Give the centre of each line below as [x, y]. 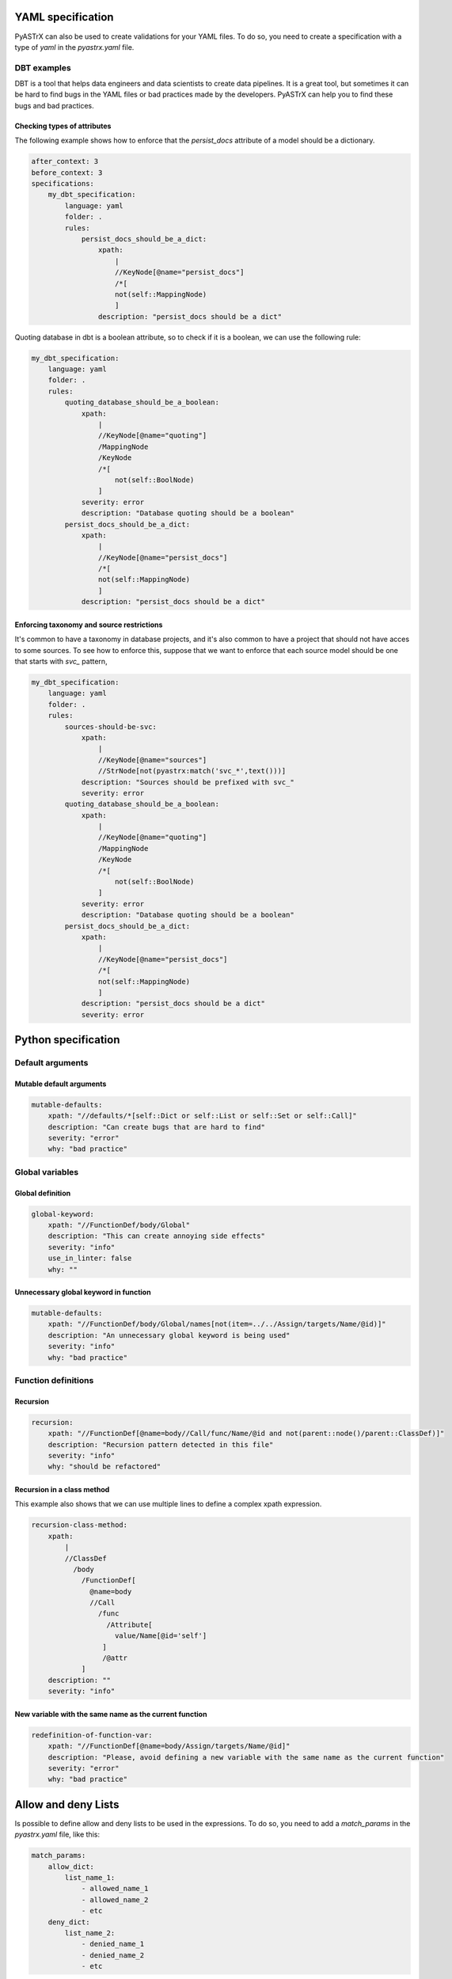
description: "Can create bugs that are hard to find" [156, 1127]
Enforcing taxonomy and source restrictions [89, 625]
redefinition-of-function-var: [92, 1735]
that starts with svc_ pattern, [61, 661]
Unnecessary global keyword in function [83, 1292]
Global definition [43, 1193]
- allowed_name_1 [115, 1889]
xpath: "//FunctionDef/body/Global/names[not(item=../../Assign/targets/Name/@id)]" [217, 1324]
